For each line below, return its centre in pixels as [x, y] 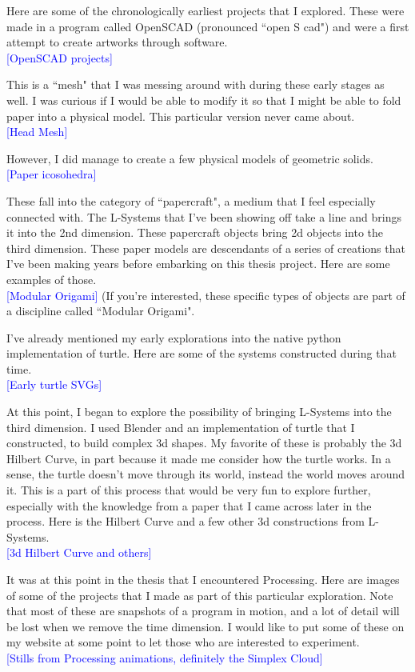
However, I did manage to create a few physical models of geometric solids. [190, 158]
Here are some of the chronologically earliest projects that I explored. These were [206, 10]
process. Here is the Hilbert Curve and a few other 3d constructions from [186, 521]
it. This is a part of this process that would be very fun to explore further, [189, 490]
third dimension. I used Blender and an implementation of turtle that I [181, 427]
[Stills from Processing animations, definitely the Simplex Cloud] [165, 657]
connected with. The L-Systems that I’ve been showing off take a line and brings [204, 216]
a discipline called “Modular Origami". [101, 311]
